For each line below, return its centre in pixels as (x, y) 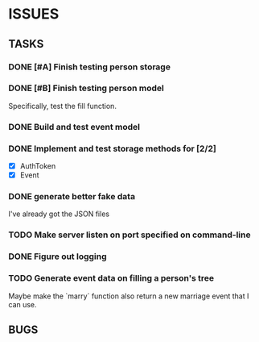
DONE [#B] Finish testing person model (86, 88)
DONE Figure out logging (58, 256)
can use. (23, 304)
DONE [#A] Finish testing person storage (90, 67)
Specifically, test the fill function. (62, 106)
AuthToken (38, 166)
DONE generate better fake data (72, 197)
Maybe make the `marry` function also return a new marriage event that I (129, 296)
